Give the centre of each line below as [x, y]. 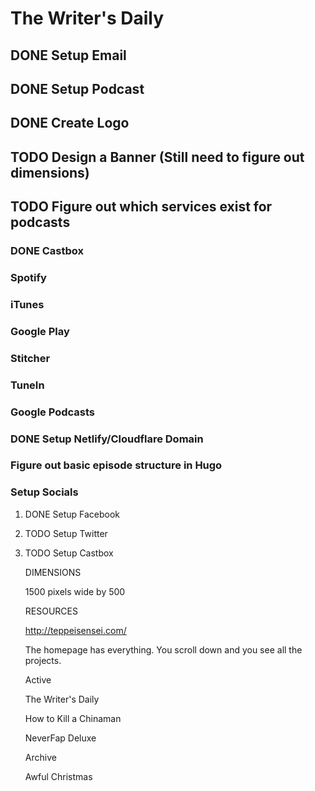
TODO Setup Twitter [66, 533]
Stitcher [30, 358]
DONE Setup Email [68, 55]
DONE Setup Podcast [77, 88]
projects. [43, 660]
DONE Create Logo [70, 123]
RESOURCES [51, 611]
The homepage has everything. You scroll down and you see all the [163, 649]
